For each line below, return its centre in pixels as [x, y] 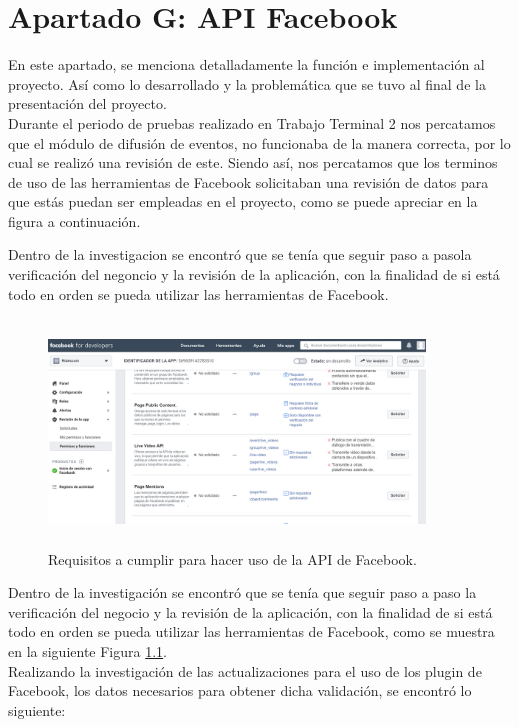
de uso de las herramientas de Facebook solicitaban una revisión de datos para [248, 181]
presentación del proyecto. [87, 103]
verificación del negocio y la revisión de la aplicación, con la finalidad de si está [250, 611]
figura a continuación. [74, 220]
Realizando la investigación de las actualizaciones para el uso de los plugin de [245, 670]
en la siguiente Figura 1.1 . [88, 650]
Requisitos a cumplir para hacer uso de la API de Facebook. [232, 558]
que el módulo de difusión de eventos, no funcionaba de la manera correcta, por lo [259, 142]
